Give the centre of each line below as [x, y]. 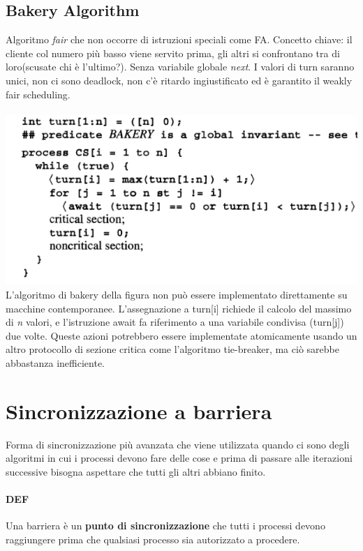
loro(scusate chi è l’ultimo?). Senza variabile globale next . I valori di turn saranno [180, 67]
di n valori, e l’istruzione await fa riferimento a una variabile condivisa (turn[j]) [175, 322]
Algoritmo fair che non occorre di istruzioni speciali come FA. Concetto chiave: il [179, 39]
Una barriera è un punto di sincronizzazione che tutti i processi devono [165, 526]
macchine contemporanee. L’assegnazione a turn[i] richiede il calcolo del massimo [179, 308]
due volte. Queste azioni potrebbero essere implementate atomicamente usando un [181, 335]
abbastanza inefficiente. [55, 362]
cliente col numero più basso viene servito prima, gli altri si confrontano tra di [173, 53]
